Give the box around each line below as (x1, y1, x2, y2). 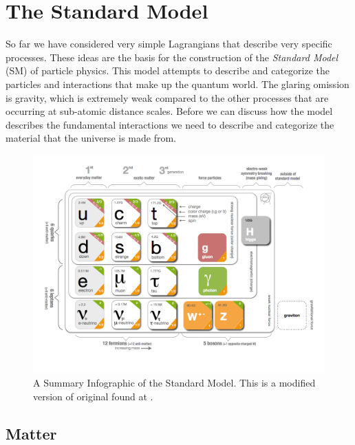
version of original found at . (33, 389, 153, 404)
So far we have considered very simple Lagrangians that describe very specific (6, 36, 332, 51)
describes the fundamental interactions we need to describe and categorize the (6, 117, 334, 131)
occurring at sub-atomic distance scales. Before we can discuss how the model (6, 104, 333, 118)
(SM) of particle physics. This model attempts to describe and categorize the (6, 63, 330, 78)
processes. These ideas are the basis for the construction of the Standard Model (6, 50, 338, 64)
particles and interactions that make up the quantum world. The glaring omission (6, 76, 349, 91)
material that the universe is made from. (6, 131, 176, 145)
